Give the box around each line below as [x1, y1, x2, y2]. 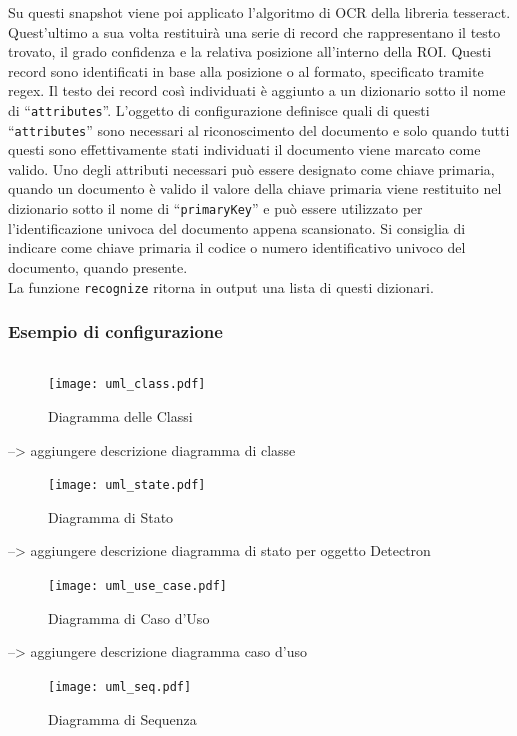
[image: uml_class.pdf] [48, 377, 206, 392]
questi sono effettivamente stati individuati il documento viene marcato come [8, 139, 481, 160]
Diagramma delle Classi [48, 406, 193, 427]
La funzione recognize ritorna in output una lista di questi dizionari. [8, 276, 434, 297]
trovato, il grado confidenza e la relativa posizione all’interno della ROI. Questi [8, 41, 492, 62]
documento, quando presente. [8, 256, 188, 277]
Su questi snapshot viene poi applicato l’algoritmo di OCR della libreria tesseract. [8, 2, 511, 22]
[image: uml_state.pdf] [48, 478, 206, 493]
